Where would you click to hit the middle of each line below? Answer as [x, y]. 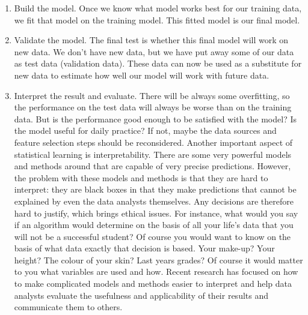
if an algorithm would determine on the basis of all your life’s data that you [154, 225]
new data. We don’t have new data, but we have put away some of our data [154, 51]
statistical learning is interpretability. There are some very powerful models [153, 154]
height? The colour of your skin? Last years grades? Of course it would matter [159, 259]
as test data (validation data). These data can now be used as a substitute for [158, 63]
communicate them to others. [68, 307]
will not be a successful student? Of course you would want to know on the [152, 236]
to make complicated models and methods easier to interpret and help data [153, 283]
